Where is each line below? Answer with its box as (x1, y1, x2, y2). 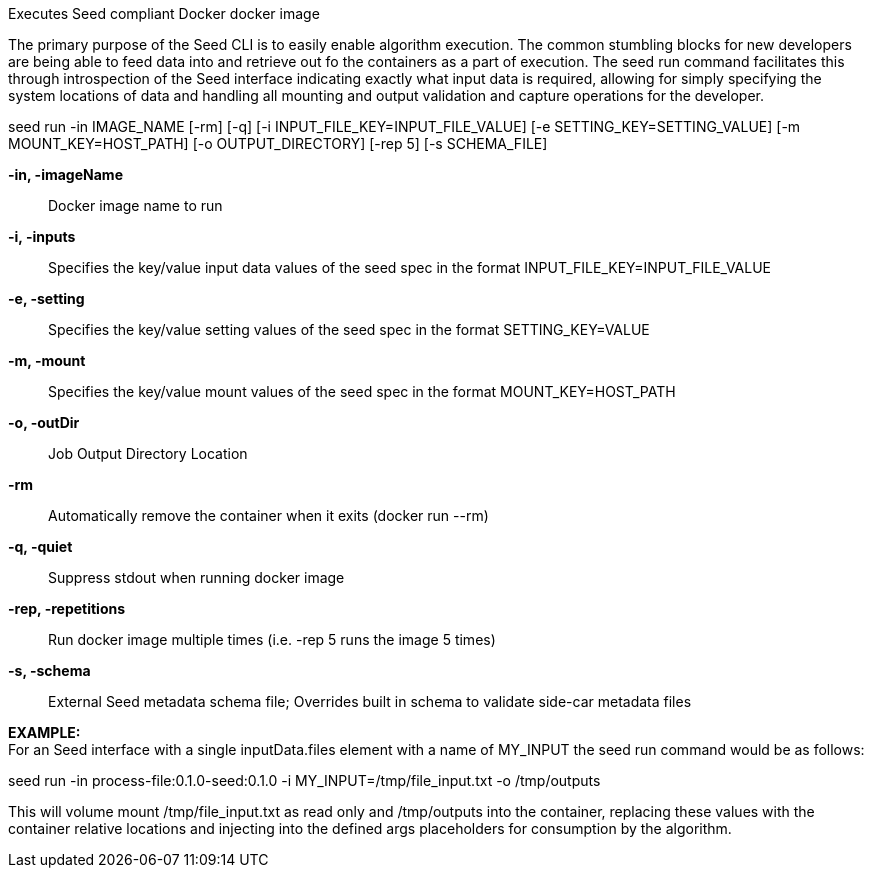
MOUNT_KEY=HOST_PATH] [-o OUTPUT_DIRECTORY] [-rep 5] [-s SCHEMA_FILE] (8, 135, 548, 152)
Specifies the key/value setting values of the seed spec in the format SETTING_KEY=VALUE (48, 321, 650, 338)
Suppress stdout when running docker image (48, 569, 345, 586)
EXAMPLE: (8, 724, 81, 741)
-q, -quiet (8, 538, 73, 555)
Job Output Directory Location (48, 445, 248, 462)
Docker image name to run (48, 197, 223, 214)
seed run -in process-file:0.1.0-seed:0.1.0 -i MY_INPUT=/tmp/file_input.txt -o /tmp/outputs (8, 772, 601, 789)
